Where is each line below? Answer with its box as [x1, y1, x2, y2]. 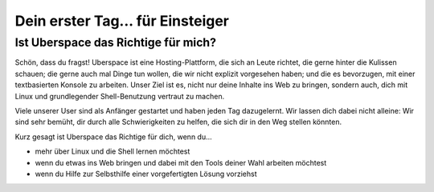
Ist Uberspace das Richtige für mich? [14, 35, 217, 50]
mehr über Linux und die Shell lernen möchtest [35, 146, 190, 156]
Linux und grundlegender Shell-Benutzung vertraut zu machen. [14, 91, 225, 101]
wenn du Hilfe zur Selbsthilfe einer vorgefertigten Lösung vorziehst [35, 169, 257, 178]
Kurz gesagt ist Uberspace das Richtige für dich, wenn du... [14, 132, 212, 142]
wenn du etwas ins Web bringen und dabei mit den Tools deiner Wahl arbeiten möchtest [35, 158, 327, 167]
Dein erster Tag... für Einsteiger [14, 12, 229, 30]
